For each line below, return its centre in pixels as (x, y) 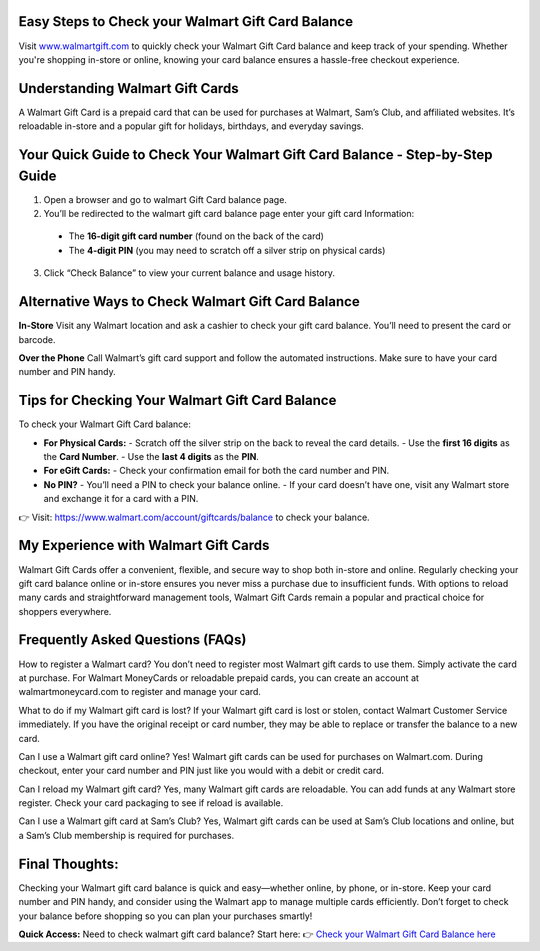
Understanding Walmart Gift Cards (128, 88)
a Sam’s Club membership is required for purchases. (126, 835)
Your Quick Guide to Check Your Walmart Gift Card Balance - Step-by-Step (255, 155)
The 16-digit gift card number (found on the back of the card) (196, 236)
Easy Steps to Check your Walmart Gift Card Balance (186, 21)
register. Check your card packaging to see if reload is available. (151, 803)
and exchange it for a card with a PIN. (121, 499)
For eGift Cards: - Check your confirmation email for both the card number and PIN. (216, 471)
